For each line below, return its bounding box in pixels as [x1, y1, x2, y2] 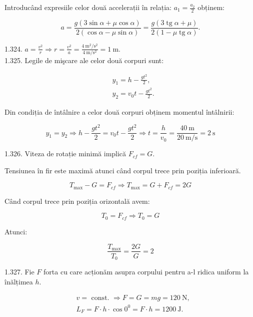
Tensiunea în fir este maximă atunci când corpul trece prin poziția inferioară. [4, 165, 241, 175]
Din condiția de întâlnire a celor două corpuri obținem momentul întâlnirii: [4, 107, 234, 117]
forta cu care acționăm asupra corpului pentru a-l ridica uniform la [43, 266, 249, 277]
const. [91, 294, 109, 302]
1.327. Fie [4, 266, 34, 277]
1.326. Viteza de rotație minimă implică [4, 148, 126, 159]
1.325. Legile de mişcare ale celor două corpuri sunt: [4, 55, 164, 66]
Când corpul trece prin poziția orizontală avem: [4, 195, 150, 206]
